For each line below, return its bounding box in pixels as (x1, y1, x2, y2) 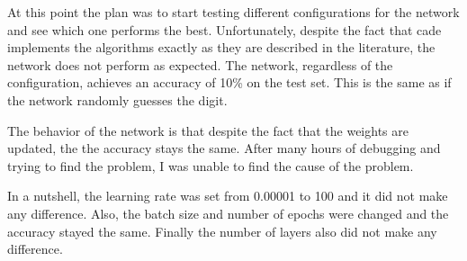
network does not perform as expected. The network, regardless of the (7, 55, 393, 74)
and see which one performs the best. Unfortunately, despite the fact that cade (7, 20, 442, 39)
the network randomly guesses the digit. (7, 90, 228, 109)
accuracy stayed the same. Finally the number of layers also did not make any (7, 221, 437, 240)
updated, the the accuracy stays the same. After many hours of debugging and (7, 139, 441, 157)
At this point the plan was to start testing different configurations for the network (7, 3, 460, 21)
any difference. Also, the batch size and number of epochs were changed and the (7, 203, 449, 222)
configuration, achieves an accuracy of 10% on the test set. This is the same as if (7, 73, 452, 92)
